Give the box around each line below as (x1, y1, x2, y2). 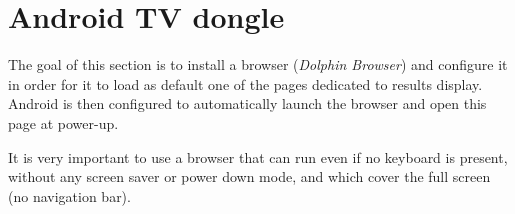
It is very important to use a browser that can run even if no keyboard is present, (8, 146, 508, 167)
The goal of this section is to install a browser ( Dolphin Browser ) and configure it (8, 54, 508, 75)
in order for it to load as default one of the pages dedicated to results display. (8, 73, 483, 94)
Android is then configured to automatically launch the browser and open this (8, 93, 487, 114)
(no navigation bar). (8, 185, 131, 206)
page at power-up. (8, 112, 119, 133)
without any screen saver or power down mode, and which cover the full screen (8, 166, 491, 187)
